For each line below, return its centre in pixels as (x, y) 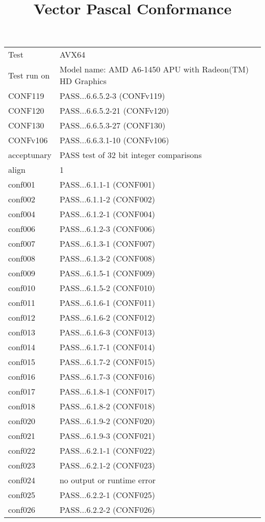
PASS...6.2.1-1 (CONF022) (107, 451)
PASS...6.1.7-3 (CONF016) (107, 377)
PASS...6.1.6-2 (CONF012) (107, 318)
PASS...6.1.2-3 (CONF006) (107, 229)
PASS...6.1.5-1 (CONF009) (107, 273)
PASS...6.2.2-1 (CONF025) (107, 495)
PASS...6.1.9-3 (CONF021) (107, 436)
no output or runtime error (108, 480)
